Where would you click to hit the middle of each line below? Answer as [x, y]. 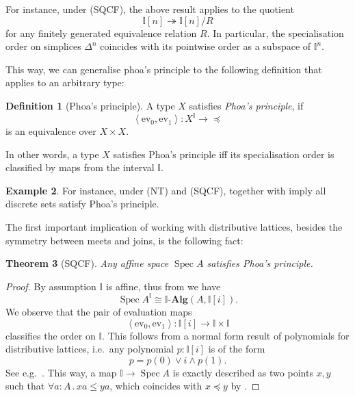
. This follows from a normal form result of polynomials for [226, 335]
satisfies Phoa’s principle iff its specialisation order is [224, 154]
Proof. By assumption [51, 286]
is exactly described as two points [243, 372]
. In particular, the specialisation [275, 33]
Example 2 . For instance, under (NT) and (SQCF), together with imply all [166, 190]
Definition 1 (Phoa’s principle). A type [90, 105]
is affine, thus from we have [163, 286]
